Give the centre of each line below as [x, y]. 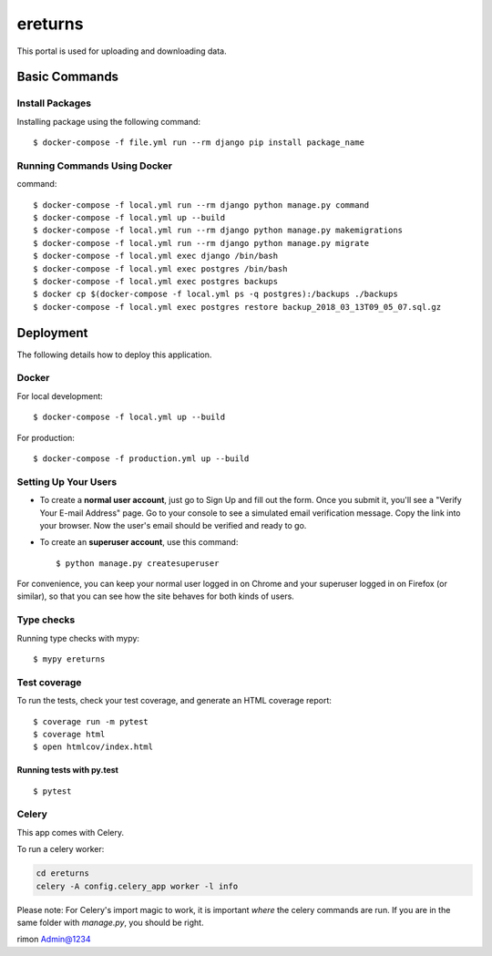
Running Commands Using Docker [95, 166]
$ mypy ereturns [69, 659]
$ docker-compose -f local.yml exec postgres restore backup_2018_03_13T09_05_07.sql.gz [237, 307]
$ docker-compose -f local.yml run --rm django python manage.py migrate [201, 243]
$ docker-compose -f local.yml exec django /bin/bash [155, 256]
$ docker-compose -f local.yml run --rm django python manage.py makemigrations [218, 231]
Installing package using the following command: [108, 121]
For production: [46, 437]
